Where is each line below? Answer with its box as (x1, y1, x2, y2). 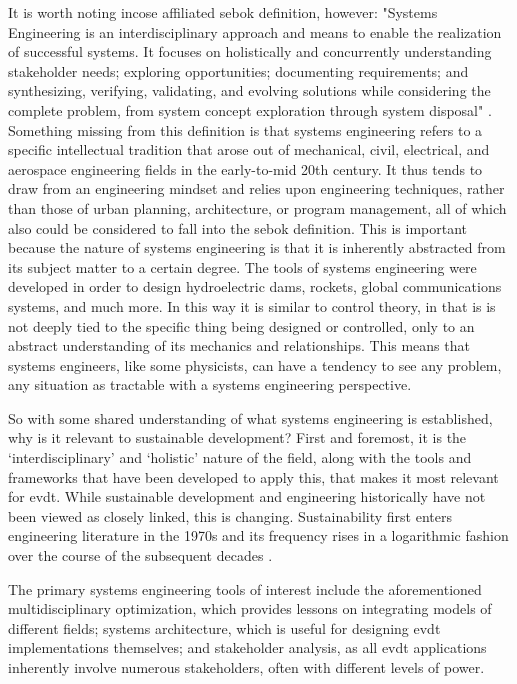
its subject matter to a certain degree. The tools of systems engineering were (8, 256, 477, 277)
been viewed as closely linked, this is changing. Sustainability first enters (8, 505, 452, 526)
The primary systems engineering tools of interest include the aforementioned (8, 578, 482, 599)
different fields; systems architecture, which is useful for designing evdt (8, 617, 441, 638)
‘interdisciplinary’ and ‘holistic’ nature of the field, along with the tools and (8, 447, 472, 468)
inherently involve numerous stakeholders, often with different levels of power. (8, 657, 485, 677)
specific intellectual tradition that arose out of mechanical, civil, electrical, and (8, 139, 490, 160)
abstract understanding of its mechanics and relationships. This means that (8, 335, 470, 356)
